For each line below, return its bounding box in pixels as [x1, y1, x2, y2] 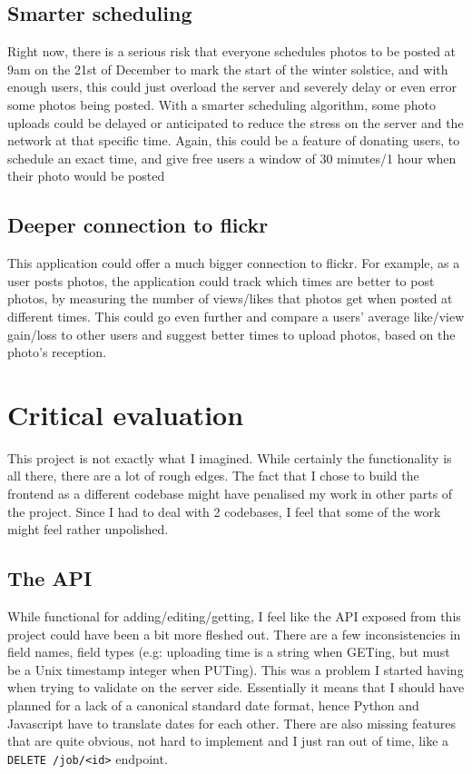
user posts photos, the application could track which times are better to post [7, 271, 435, 290]
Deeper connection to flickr [7, 211, 269, 239]
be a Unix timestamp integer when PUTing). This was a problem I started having [7, 660, 464, 679]
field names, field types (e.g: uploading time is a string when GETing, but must [7, 642, 450, 661]
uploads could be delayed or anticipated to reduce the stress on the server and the [7, 113, 464, 132]
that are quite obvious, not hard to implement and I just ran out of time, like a [7, 731, 449, 750]
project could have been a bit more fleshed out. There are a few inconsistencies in [7, 624, 461, 643]
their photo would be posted [7, 166, 165, 185]
